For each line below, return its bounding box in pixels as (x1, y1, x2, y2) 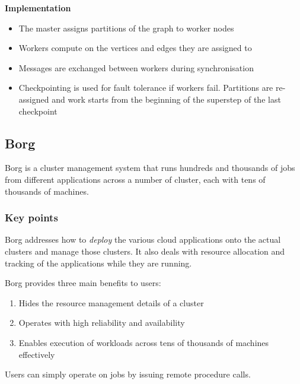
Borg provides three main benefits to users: (5, 277, 161, 289)
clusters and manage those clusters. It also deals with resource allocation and (5, 245, 285, 257)
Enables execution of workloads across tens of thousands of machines (18, 336, 269, 348)
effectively (18, 348, 55, 360)
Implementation (5, 2, 71, 14)
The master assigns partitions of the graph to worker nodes (18, 21, 234, 34)
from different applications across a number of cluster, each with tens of (5, 173, 266, 185)
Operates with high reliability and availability (18, 316, 185, 329)
